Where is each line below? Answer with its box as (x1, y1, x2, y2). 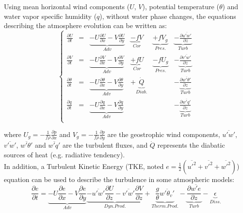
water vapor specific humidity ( (4, 11, 97, 21)
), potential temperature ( (142, 1, 219, 11)
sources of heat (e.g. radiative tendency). (4, 149, 125, 159)
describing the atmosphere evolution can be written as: (4, 20, 167, 30)
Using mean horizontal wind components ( (4, 1, 130, 11)
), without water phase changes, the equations (99, 11, 236, 21)
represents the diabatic (157, 140, 225, 150)
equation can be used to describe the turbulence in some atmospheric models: (4, 174, 234, 184)
